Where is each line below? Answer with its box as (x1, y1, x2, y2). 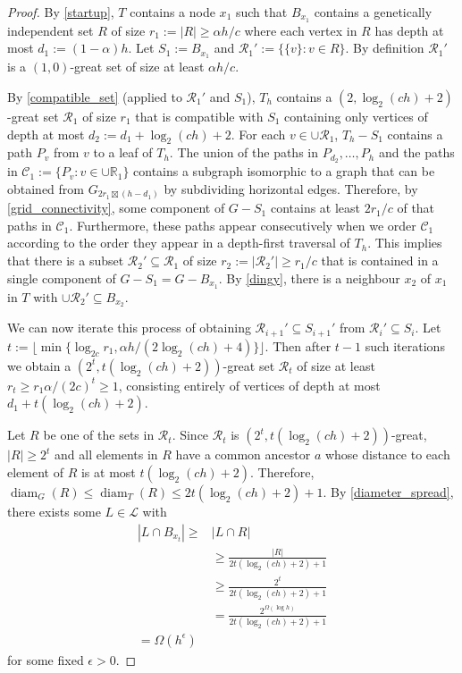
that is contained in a (321, 251, 439, 270)
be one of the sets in (43, 425, 155, 444)
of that (397, 198, 435, 217)
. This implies (367, 233, 442, 252)
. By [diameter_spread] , (323, 483, 454, 501)
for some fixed (7, 650, 84, 669)
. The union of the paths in (169, 143, 319, 162)
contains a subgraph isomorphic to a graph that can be (133, 162, 435, 181)
